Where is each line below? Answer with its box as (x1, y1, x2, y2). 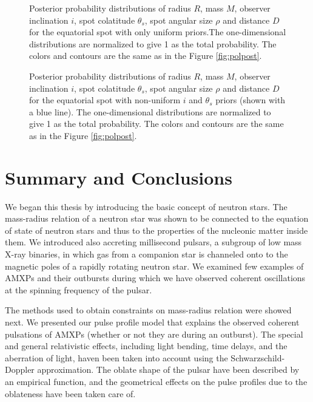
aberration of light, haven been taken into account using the (5, 351, 228, 364)
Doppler (5, 363, 35, 376)
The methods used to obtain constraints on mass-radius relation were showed (5, 304, 292, 316)
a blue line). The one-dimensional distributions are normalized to (29, 105, 271, 118)
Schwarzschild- (231, 351, 285, 364)
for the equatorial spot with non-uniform (29, 94, 181, 106)
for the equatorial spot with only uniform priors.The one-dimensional (29, 26, 286, 38)
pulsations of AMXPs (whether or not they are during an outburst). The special (5, 327, 303, 340)
